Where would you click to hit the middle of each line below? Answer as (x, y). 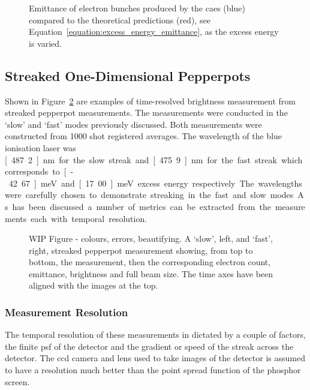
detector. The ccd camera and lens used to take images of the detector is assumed (155, 358)
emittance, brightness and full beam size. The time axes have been (151, 273)
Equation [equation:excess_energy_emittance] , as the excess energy (154, 31)
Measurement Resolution (67, 312)
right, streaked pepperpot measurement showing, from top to (141, 250)
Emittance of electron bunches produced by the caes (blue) (137, 8)
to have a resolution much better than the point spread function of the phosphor (153, 370)
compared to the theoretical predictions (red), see (120, 19)
